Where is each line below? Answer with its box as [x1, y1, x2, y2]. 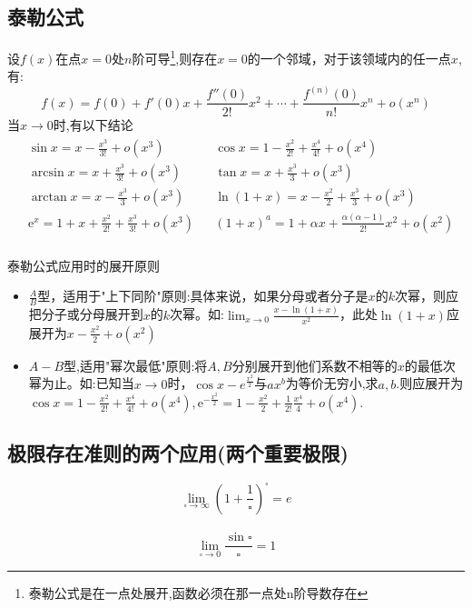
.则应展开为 [396, 374, 464, 393]
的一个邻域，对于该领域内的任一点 [247, 48, 451, 67]
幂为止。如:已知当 [28, 374, 134, 393]
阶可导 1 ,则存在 [132, 46, 218, 67]
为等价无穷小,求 [285, 374, 379, 393]
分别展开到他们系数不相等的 [231, 355, 398, 374]
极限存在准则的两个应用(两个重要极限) [7, 439, 349, 467]
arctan [31, 191, 67, 204]
